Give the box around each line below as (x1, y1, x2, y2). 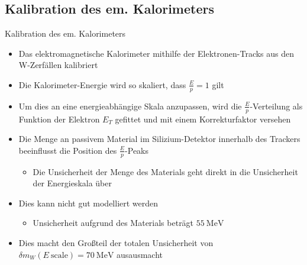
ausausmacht (117, 248, 163, 260)
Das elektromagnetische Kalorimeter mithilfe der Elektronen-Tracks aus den (18, 47, 295, 59)
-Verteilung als (250, 99, 303, 112)
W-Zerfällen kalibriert (18, 59, 98, 71)
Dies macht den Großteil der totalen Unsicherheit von (18, 237, 214, 249)
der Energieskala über (33, 177, 112, 189)
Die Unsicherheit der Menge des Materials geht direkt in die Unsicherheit (33, 165, 298, 177)
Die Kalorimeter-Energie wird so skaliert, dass (18, 78, 186, 91)
